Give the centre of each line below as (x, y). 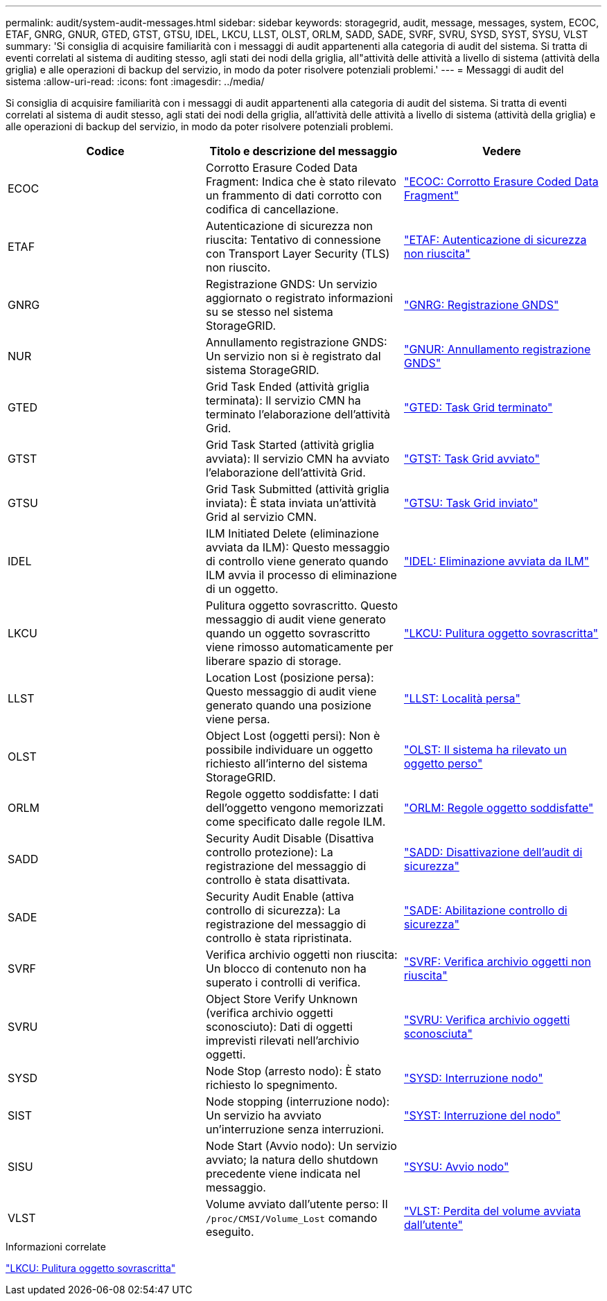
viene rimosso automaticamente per (299, 647)
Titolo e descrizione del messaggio (303, 151)
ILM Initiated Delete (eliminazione (292, 533)
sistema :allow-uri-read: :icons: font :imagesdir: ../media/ (135, 81)
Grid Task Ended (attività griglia (287, 387)
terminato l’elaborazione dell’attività (298, 414)
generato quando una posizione (288, 705)
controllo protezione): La (269, 852)
